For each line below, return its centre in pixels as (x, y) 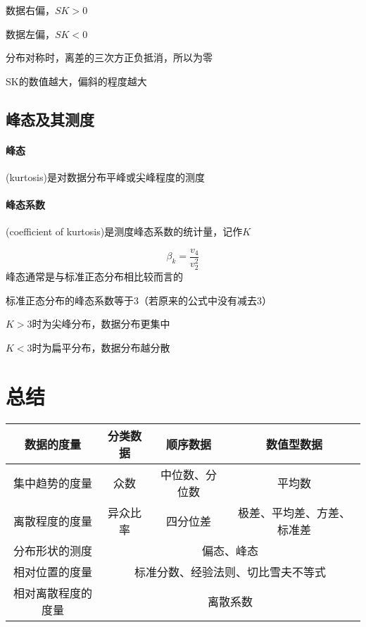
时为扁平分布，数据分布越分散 (101, 347)
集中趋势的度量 (52, 483)
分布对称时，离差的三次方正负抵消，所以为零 (109, 57)
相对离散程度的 (52, 592)
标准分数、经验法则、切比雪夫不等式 (230, 571)
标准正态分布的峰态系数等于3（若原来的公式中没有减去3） (139, 300)
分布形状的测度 (52, 550)
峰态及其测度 (50, 119)
